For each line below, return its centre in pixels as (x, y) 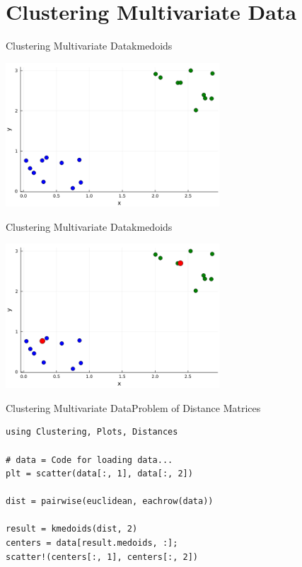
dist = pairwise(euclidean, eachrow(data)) (110, 502)
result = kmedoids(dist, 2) (72, 529)
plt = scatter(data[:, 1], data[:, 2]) (99, 474)
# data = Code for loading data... (89, 460)
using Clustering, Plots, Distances (92, 432)
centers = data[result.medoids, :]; (92, 543)
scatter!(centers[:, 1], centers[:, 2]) (102, 557)
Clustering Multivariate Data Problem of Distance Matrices (133, 407)
